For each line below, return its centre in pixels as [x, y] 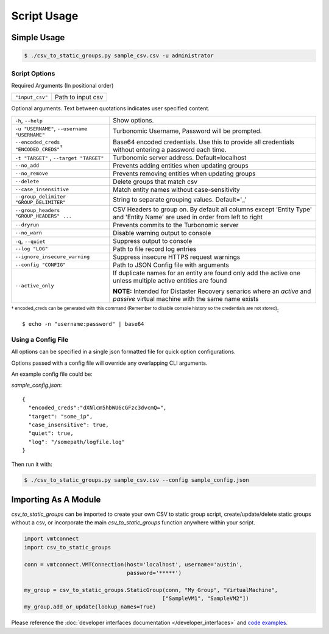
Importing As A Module [56, 499]
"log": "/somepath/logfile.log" [76, 442]
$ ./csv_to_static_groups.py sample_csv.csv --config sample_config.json [136, 480]
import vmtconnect [51, 539]
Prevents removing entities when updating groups [184, 174]
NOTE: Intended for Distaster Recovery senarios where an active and [212, 291]
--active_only [34, 286]
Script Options [33, 73]
